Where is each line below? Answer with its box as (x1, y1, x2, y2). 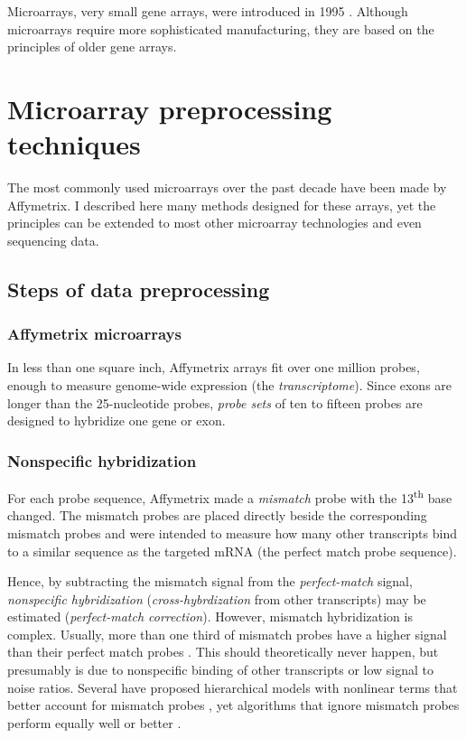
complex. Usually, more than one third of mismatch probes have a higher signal (7, 624, 447, 643)
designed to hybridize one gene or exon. (7, 411, 226, 430)
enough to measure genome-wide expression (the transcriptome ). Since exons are (7, 376, 452, 395)
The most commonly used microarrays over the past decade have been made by (7, 178, 447, 197)
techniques (7, 126, 141, 163)
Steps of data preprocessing (7, 275, 270, 303)
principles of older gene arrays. (7, 37, 177, 56)
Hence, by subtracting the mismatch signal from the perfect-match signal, (7, 572, 413, 591)
